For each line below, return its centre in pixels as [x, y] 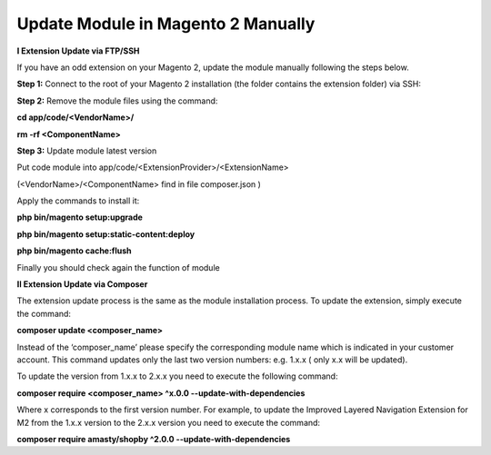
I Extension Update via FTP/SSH [78, 51]
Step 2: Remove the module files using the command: [117, 101]
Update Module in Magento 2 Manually [166, 24]
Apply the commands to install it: [78, 201]
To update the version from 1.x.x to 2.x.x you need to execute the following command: [177, 376]
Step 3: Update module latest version [87, 151]
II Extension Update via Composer [82, 284]
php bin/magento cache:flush [74, 251]
